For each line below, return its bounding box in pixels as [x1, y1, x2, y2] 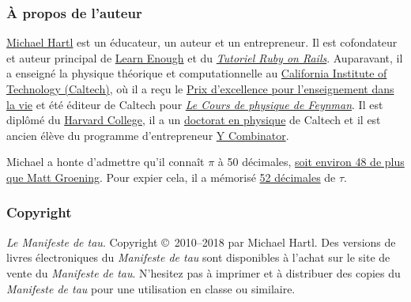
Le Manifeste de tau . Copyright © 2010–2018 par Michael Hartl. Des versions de [6, 233, 396, 250]
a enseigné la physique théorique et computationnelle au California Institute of [6, 65, 387, 81]
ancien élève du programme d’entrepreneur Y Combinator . [6, 126, 289, 143]
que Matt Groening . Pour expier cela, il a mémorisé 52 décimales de [6, 168, 336, 185]
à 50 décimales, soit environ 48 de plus [217, 153, 405, 170]
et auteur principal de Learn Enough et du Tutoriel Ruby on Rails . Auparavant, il [6, 49, 403, 66]
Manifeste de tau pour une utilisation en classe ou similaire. [6, 280, 296, 296]
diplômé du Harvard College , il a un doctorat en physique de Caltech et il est [6, 111, 381, 128]
